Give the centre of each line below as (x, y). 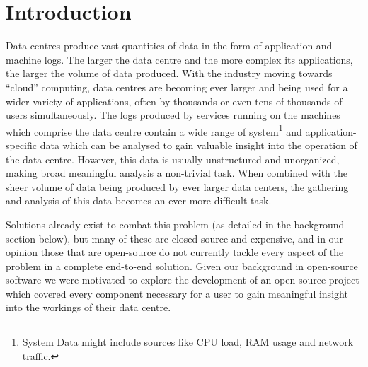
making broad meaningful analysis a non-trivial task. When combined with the (177, 173)
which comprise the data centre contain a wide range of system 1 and (154, 130)
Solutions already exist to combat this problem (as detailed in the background (175, 224)
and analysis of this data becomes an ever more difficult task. (139, 200)
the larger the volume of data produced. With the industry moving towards (169, 73)
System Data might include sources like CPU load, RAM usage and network (188, 342)
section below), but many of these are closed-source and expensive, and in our (174, 238)
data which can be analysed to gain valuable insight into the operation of (199, 145)
